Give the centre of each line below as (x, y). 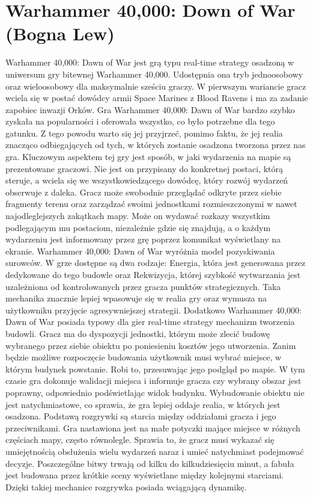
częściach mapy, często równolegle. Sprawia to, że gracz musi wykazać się (140, 440)
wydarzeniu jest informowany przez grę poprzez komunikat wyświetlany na (143, 239)
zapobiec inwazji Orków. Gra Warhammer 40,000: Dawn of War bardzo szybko (150, 109)
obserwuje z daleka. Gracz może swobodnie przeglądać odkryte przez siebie (144, 192)
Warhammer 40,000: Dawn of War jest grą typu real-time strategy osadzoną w (150, 62)
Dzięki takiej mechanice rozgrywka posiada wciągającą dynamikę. (126, 486)
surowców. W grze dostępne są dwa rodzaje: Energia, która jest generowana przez (156, 263)
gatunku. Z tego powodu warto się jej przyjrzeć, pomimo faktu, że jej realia (144, 133)
